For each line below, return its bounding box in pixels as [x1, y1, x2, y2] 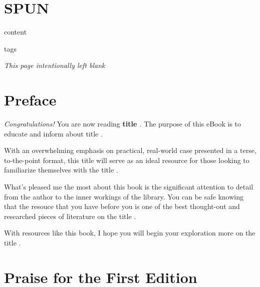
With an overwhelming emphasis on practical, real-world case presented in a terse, [4, 145, 256, 155]
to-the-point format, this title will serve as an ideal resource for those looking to [4, 154, 249, 165]
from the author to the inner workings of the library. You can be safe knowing [4, 191, 243, 201]
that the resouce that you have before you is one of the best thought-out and [4, 201, 240, 211]
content [4, 26, 27, 37]
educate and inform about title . [4, 128, 103, 138]
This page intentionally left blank [4, 60, 105, 70]
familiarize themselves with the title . [4, 164, 118, 175]
